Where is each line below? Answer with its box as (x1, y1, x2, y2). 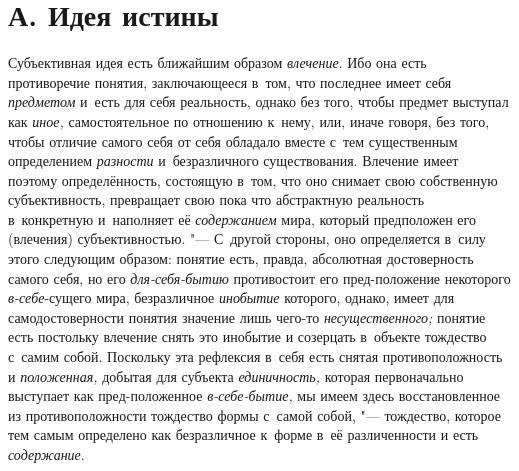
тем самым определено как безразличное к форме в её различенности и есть (8, 424, 479, 445)
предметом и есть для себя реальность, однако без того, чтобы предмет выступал (8, 91, 509, 112)
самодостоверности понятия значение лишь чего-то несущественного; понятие (8, 306, 486, 327)
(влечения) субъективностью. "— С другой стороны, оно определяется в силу (8, 228, 486, 249)
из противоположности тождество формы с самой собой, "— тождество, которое (8, 404, 501, 425)
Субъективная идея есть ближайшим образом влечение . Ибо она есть (8, 52, 427, 73)
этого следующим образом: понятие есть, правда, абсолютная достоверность (8, 248, 474, 269)
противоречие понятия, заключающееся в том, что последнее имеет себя (8, 71, 452, 92)
